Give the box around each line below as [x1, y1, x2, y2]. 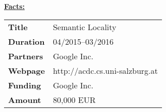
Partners [8, 50, 43, 62]
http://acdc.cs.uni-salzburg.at [52, 64, 158, 76]
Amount [8, 93, 41, 105]
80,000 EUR [52, 93, 96, 105]
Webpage [8, 64, 45, 76]
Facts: [4, 1, 25, 11]
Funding [8, 79, 41, 91]
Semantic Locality [52, 21, 117, 33]
